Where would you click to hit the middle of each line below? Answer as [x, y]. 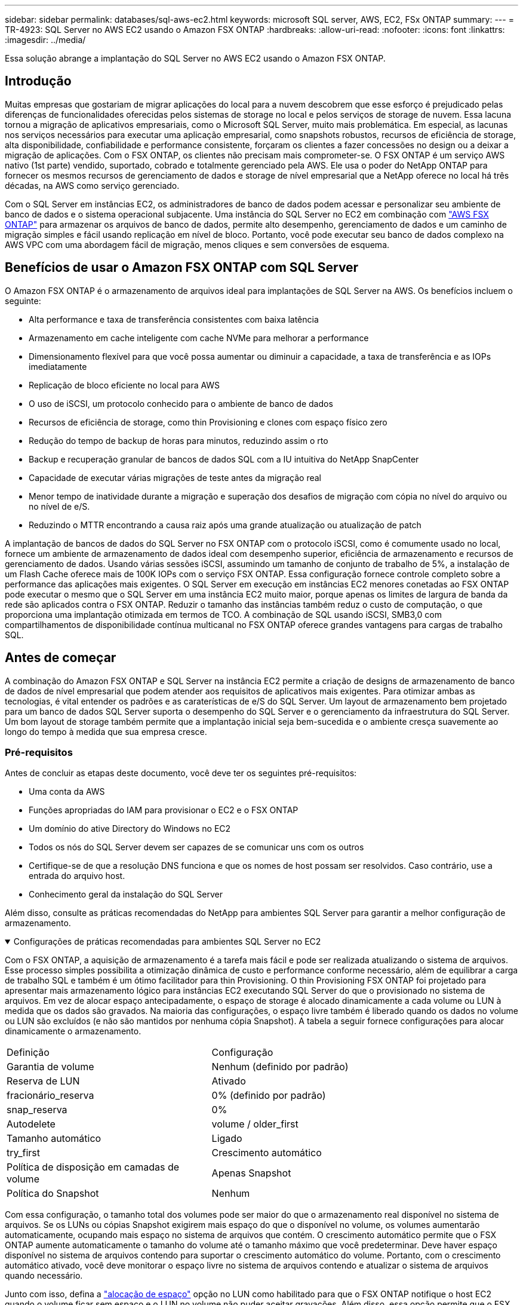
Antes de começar [61, 658]
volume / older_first [255, 1124]
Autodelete [31, 1124]
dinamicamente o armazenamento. [73, 1031]
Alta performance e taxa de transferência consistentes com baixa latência [174, 319]
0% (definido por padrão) [269, 1096]
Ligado [227, 1139]
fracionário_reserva [50, 1096]
